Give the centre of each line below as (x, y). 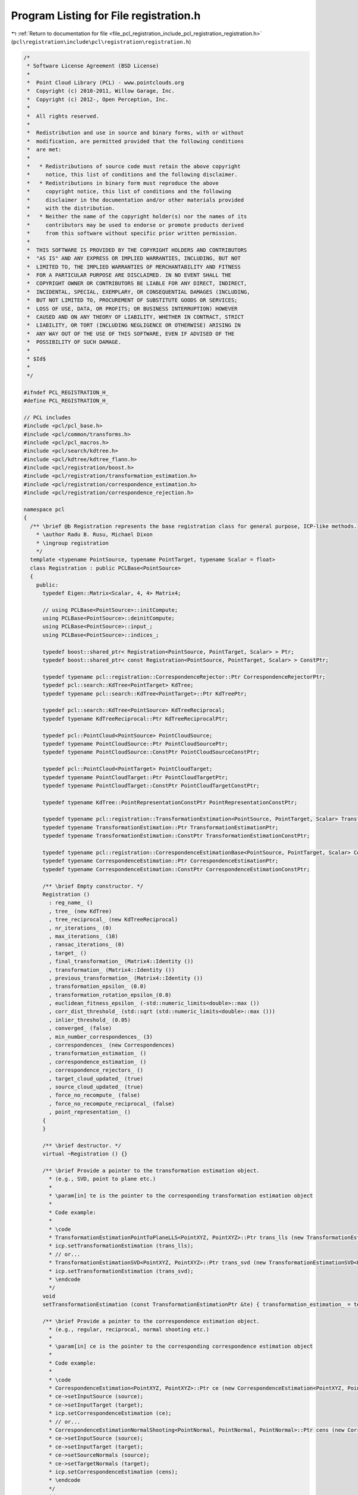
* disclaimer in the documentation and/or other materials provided (135, 200)
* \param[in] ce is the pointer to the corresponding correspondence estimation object (181, 1346)
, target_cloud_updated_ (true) (96, 1078)
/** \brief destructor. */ (82, 1145)
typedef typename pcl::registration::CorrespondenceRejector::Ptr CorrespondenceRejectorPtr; (184, 677)
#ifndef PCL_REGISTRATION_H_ (66, 392)
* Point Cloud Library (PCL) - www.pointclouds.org (106, 83)
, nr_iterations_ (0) (80, 928)
